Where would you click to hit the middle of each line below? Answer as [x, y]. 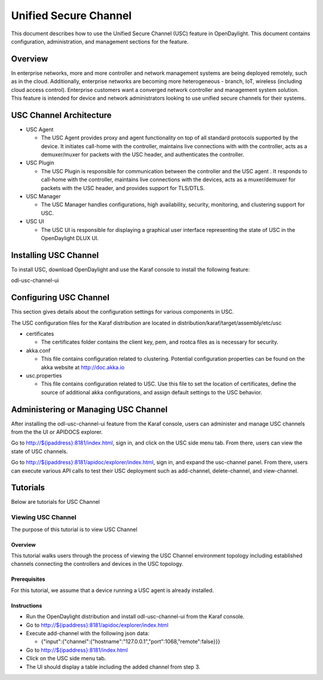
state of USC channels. [39, 451]
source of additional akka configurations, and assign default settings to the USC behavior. [152, 392]
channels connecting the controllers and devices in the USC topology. [97, 564]
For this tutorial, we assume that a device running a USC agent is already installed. [112, 590]
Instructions [27, 605]
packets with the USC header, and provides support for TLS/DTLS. [123, 188]
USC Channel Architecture [61, 115]
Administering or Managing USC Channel [89, 409]
